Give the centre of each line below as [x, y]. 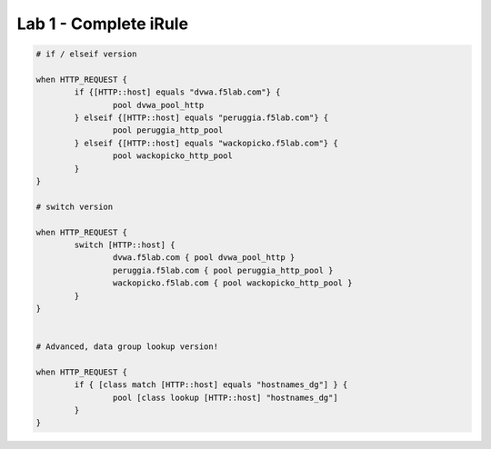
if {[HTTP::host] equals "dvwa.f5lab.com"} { [177, 92]
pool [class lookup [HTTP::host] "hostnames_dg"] [225, 397]
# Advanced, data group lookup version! [127, 347]
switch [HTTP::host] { [125, 245]
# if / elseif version [86, 54]
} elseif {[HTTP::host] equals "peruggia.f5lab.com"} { [201, 118]
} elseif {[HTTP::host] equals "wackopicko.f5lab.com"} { [206, 143]
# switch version [75, 206]
